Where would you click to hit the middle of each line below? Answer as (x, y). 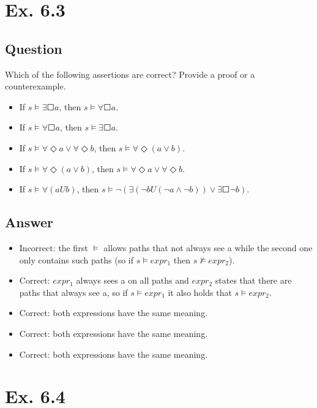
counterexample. (35, 86)
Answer (29, 222)
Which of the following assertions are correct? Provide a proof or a (130, 74)
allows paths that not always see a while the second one (208, 247)
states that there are (253, 280)
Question (34, 48)
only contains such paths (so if (76, 259)
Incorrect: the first (54, 247)
